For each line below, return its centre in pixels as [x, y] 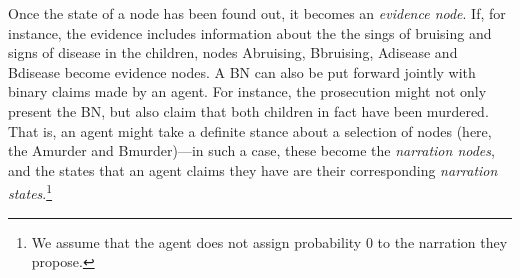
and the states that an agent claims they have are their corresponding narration [253, 169]
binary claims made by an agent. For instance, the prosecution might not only [247, 91]
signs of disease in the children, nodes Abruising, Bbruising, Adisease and [233, 52]
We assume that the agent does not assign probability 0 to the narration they [269, 241]
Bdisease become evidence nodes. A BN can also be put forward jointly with [242, 71]
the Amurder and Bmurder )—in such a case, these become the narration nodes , [251, 150]
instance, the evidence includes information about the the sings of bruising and [250, 32]
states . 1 [30, 191]
